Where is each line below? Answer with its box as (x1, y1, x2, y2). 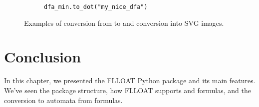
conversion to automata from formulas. (4, 95, 123, 105)
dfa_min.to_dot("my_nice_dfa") (44, 3, 148, 10)
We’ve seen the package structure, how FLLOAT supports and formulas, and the (4, 85, 252, 95)
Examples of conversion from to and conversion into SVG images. (24, 17, 224, 28)
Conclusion (4, 47, 81, 67)
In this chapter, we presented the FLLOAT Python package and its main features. (4, 75, 256, 86)
